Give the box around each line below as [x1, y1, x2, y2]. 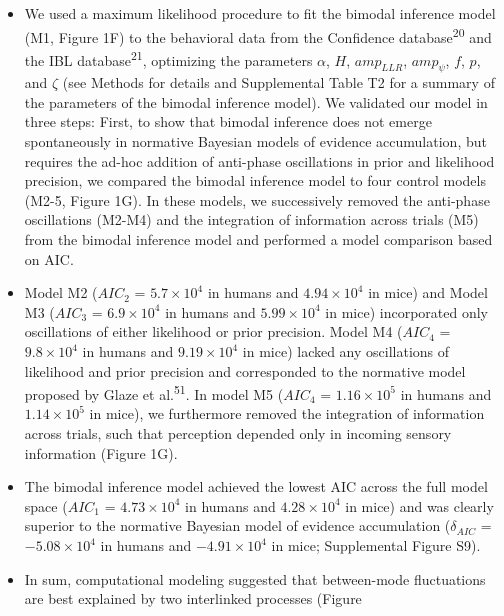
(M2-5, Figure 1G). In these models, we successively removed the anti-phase [24, 189, 490, 210]
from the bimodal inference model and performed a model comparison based [24, 229, 493, 250]
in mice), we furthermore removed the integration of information [89, 403, 485, 424]
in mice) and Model [368, 282, 488, 303]
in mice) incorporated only [325, 301, 489, 322]
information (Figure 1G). [24, 442, 178, 463]
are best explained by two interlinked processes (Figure [24, 588, 362, 609]
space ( [24, 495, 68, 516]
